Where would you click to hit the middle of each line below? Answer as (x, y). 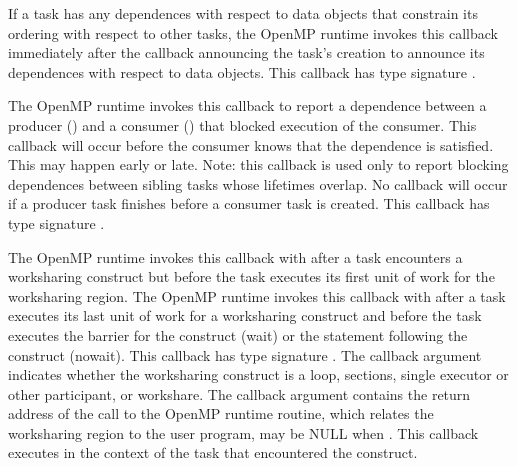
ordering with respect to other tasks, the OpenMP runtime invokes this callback (253, 32)
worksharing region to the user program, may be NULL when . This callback (243, 432)
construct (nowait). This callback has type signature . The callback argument (245, 354)
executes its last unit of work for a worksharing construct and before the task (245, 315)
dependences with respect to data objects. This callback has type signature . (242, 71)
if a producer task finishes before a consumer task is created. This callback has (249, 203)
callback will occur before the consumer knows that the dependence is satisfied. (251, 144)
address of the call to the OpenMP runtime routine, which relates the (221, 413)
